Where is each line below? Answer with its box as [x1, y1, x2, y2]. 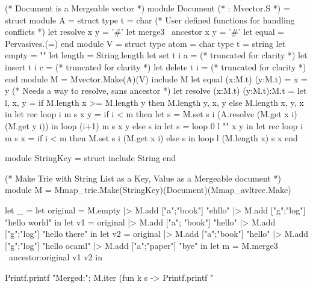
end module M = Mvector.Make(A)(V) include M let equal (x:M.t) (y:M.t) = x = [5, 72, 308, 85]
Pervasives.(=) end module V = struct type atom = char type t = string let [5, 37, 286, 49]
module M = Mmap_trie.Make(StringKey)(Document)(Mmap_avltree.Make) [5, 183, 291, 196]
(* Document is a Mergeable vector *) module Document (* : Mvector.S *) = [5, 2, 290, 14]
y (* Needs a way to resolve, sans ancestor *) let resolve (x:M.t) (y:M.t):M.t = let [5, 84, 307, 97]
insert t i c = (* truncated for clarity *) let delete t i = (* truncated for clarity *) [5, 60, 306, 73]
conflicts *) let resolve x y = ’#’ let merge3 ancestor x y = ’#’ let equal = [5, 25, 285, 38]
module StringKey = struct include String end [5, 152, 176, 164]
